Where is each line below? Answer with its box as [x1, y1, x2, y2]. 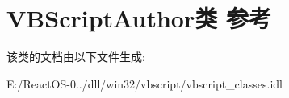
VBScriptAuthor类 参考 [6, 2, 271, 35]
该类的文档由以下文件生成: [6, 48, 145, 65]
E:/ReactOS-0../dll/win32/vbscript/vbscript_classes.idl [6, 75, 283, 92]
